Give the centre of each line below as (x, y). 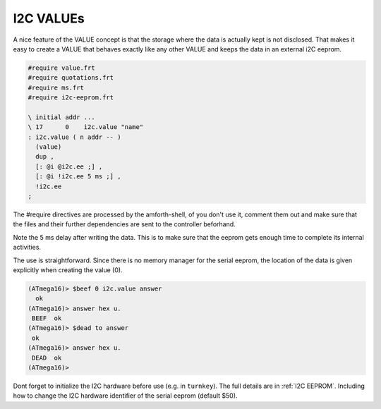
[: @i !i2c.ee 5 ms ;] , (78, 177)
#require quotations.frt (71, 78)
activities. (27, 248)
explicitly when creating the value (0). (68, 270)
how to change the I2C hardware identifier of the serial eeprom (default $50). (125, 396)
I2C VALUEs (49, 18)
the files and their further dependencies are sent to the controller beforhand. (124, 224)
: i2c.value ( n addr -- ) (74, 137)
